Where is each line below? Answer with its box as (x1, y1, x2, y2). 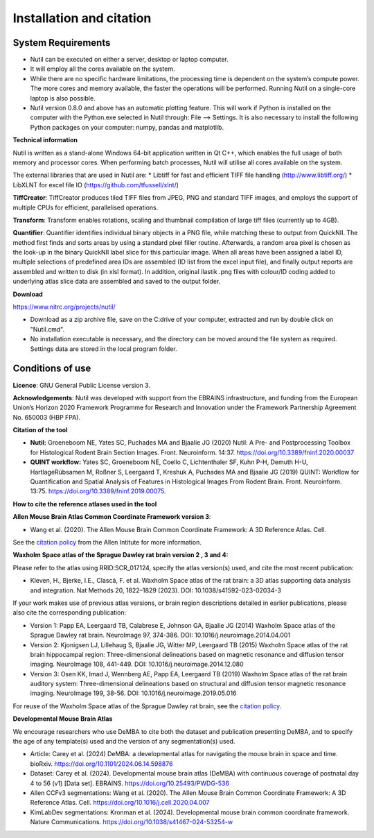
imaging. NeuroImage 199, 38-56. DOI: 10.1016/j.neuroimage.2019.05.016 (30, 689, 237, 697)
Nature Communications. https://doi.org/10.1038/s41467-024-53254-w (30, 818, 233, 826)
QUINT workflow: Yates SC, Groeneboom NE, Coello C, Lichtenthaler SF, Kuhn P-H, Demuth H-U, (30, 458, 308, 466)
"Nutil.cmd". (30, 325, 65, 333)
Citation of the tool (12, 426, 68, 434)
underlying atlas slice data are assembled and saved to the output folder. (12, 277, 221, 286)
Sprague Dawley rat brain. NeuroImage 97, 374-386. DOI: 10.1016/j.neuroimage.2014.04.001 (30, 631, 291, 640)
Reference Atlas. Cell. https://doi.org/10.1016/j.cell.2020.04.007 (30, 798, 210, 807)
